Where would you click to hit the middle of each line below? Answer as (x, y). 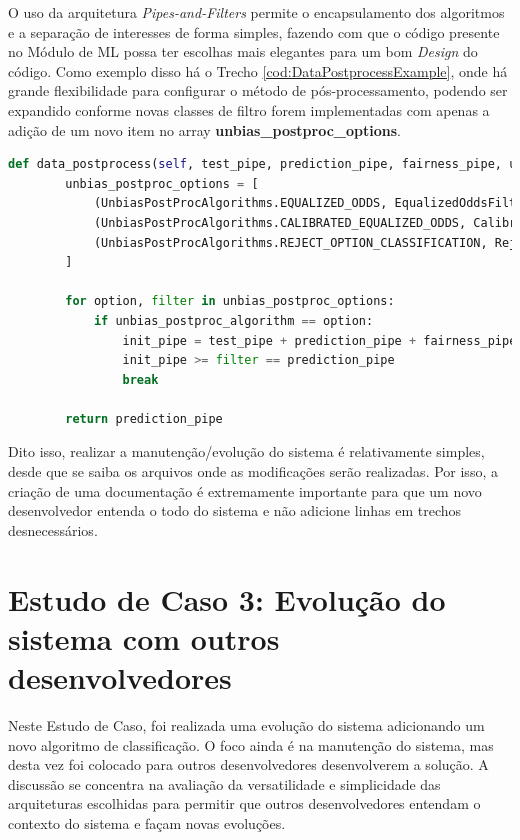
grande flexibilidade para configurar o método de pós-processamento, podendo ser (258, 90)
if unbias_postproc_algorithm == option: (233, 320)
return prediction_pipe (144, 418)
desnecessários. (53, 529)
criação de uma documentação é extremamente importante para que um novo (245, 490)
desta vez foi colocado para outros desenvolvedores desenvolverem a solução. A (248, 764)
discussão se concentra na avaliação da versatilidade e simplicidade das (224, 783)
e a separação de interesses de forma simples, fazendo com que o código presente (254, 31)
